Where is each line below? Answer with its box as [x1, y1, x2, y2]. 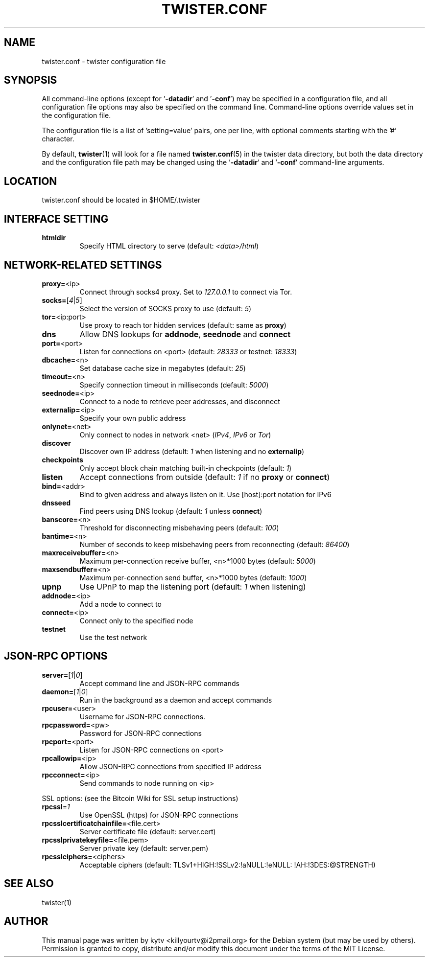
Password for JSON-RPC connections [79, 729, 202, 737]
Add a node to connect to [79, 599, 162, 608]
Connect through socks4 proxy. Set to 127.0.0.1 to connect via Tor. [79, 287, 292, 296]
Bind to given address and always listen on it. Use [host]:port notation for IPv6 [79, 490, 332, 499]
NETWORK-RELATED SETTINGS [4, 258, 162, 271]
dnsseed [42, 498, 71, 507]
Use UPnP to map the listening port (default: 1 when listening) [79, 581, 306, 592]
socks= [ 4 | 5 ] [42, 296, 82, 304]
